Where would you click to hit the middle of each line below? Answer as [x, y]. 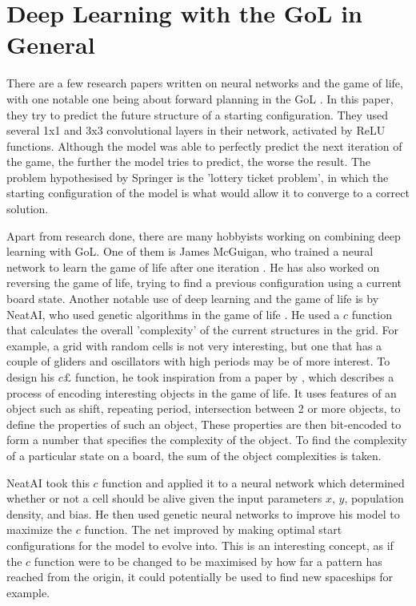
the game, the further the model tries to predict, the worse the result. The [189, 162]
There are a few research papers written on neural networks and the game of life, [205, 83]
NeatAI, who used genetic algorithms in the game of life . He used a [173, 314]
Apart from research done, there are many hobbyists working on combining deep [204, 235]
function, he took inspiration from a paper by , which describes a [234, 377]
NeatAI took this [48, 482]
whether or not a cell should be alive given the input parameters [164, 498]
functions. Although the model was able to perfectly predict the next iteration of [204, 145]
